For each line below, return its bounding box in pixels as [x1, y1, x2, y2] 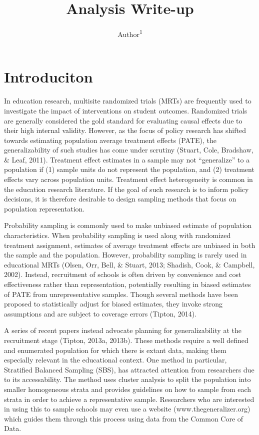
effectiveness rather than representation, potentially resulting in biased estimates [4, 279, 251, 289]
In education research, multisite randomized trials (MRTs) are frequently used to [4, 95, 251, 106]
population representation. [4, 203, 85, 213]
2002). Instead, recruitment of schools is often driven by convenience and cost [4, 269, 241, 279]
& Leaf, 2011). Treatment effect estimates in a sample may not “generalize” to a [4, 154, 250, 164]
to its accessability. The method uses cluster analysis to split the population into [4, 374, 251, 384]
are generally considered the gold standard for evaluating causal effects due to [4, 115, 242, 125]
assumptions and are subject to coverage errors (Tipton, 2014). [4, 308, 197, 318]
